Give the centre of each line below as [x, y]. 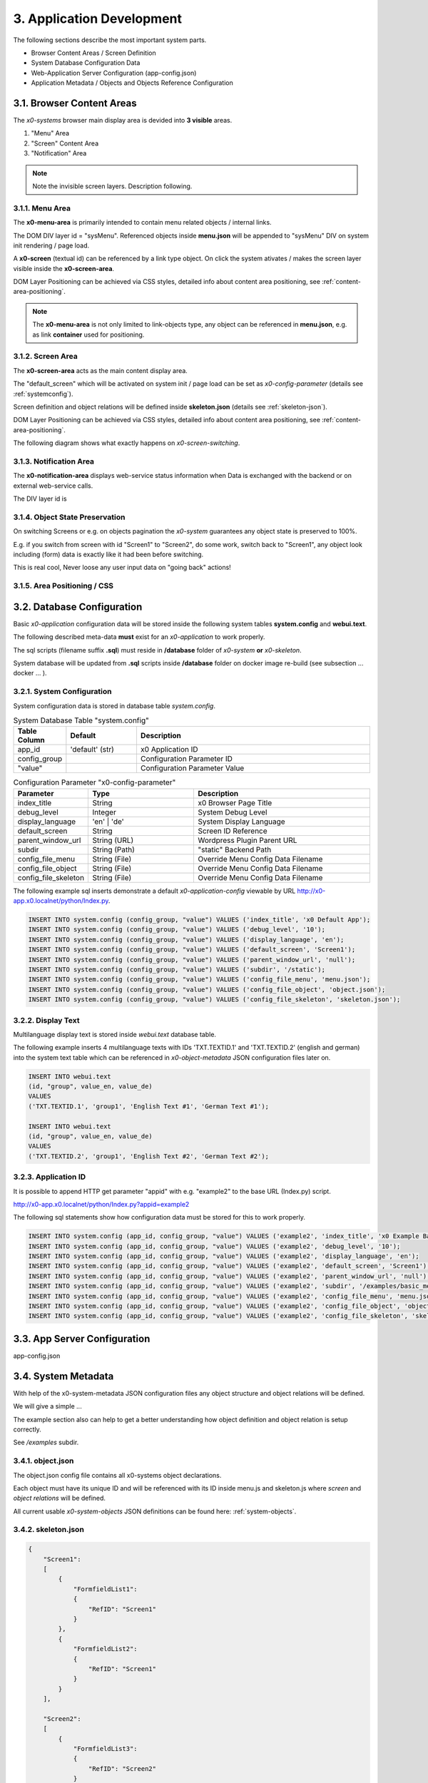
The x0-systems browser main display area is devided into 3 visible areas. [123, 121]
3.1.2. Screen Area [45, 357]
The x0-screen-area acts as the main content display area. [101, 370]
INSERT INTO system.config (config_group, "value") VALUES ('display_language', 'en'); [186, 939]
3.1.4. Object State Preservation [69, 517]
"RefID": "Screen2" [122, 1768]
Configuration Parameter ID [187, 759]
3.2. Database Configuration [78, 607]
